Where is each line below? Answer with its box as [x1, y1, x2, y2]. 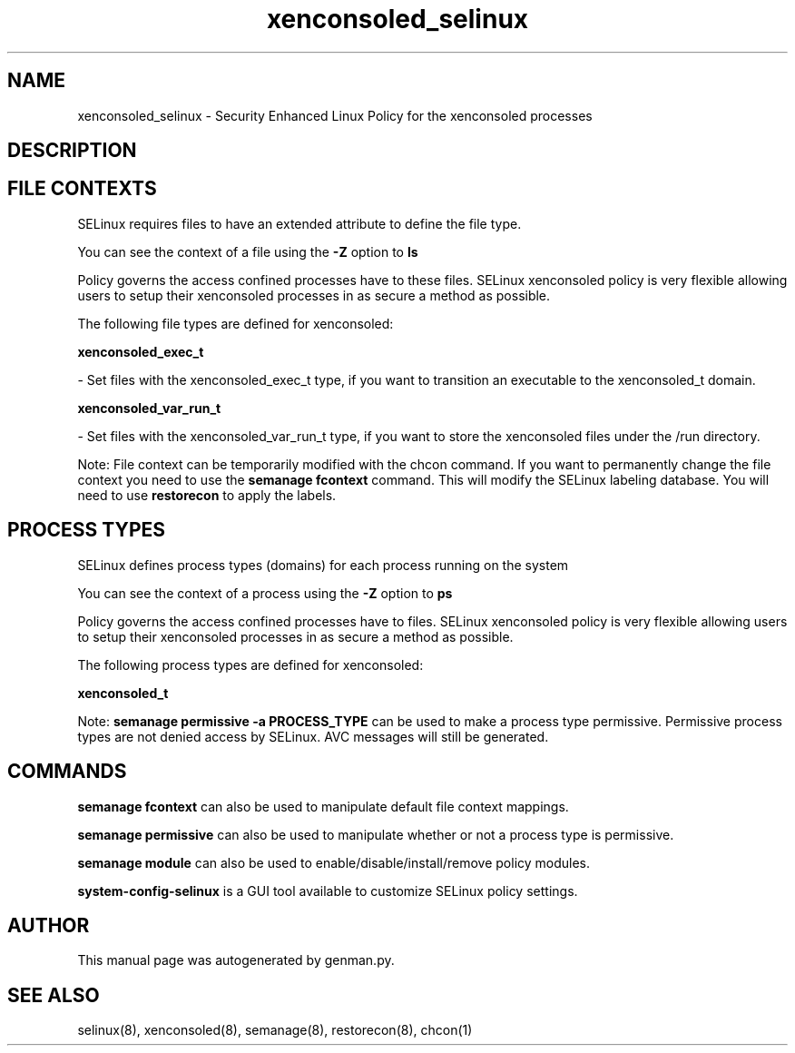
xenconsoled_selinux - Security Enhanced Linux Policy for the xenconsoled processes [77, 107, 593, 123]
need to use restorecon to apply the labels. [77, 487, 337, 503]
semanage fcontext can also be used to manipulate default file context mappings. [77, 798, 569, 814]
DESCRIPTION [7, 139, 137, 162]
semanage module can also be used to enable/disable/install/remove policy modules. [77, 854, 591, 871]
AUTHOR [7, 913, 90, 937]
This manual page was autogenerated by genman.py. [77, 952, 395, 969]
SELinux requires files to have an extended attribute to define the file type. [77, 215, 522, 231]
